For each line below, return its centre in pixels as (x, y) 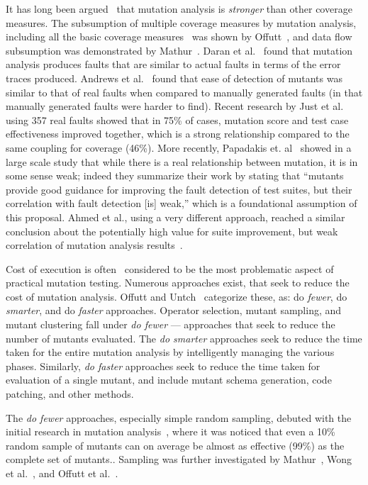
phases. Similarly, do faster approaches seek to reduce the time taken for (163, 366)
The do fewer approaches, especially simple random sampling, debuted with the (179, 417)
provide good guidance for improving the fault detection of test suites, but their (179, 189)
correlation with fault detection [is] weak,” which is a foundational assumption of (182, 203)
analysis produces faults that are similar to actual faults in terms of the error (173, 64)
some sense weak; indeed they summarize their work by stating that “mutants (175, 175)
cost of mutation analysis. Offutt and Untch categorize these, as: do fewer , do (177, 296)
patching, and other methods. (70, 394)
